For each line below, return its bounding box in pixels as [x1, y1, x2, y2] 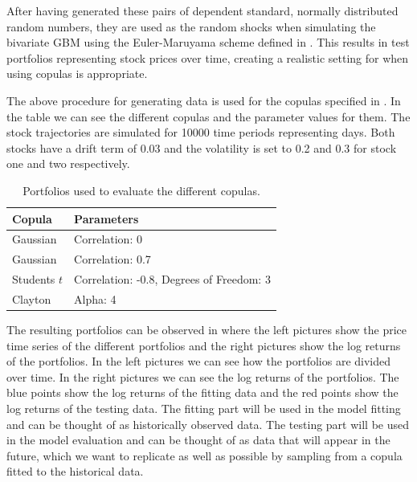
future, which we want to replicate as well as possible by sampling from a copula [6, 447, 403, 464]
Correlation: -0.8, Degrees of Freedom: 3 [74, 271, 271, 288]
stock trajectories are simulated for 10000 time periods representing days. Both [6, 124, 395, 141]
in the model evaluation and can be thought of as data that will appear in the [6, 431, 390, 448]
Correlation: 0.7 [74, 251, 151, 268]
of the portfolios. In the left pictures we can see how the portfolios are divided [6, 353, 391, 370]
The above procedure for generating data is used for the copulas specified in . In [6, 92, 401, 108]
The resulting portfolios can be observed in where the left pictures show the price [6, 321, 407, 337]
